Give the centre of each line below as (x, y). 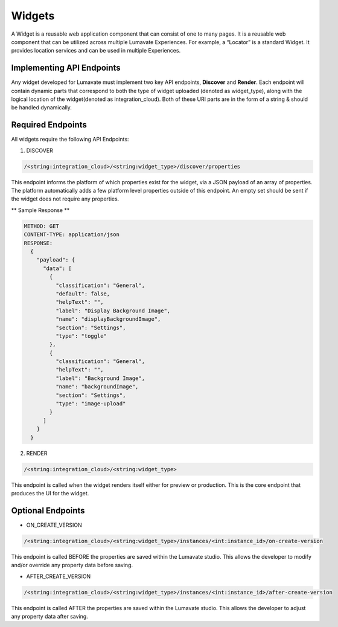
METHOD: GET (42, 226)
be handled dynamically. (42, 108)
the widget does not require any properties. (65, 199)
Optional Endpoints (48, 510)
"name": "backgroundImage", (97, 387)
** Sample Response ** (40, 210)
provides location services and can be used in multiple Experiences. (96, 51)
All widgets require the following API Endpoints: (70, 140)
